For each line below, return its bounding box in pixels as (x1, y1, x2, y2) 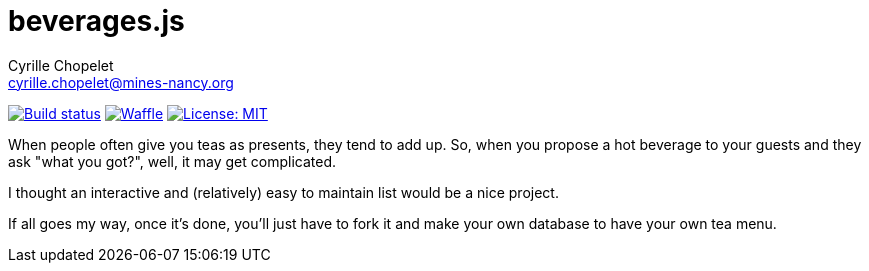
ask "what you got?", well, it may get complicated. (8, 152, 337, 170)
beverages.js (8, 4, 185, 38)
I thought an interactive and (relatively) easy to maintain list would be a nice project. (8, 183, 559, 201)
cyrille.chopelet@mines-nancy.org (8, 73, 234, 91)
